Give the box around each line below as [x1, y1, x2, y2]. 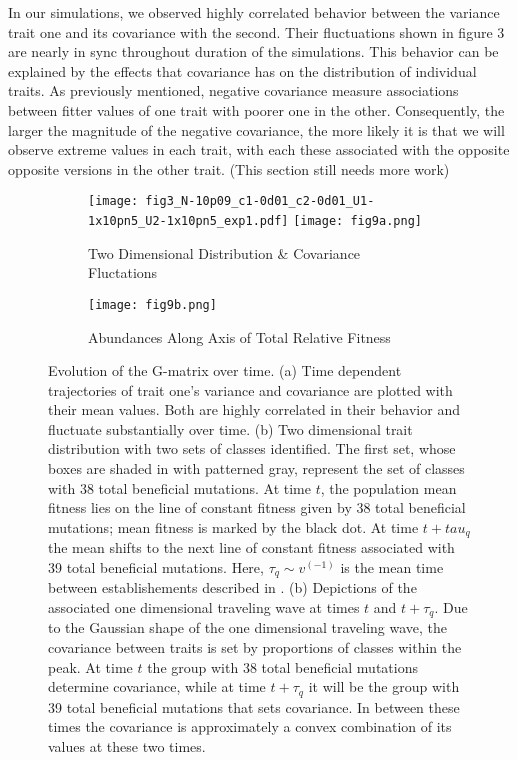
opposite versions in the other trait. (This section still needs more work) [8, 158, 450, 179]
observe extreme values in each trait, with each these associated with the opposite [8, 139, 510, 160]
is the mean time [340, 556, 444, 577]
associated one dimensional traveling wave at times [48, 596, 360, 617]
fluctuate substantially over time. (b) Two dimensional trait [48, 418, 413, 439]
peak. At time [48, 656, 133, 677]
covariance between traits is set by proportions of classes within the [48, 636, 462, 657]
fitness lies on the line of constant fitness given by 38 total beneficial [48, 497, 466, 518]
